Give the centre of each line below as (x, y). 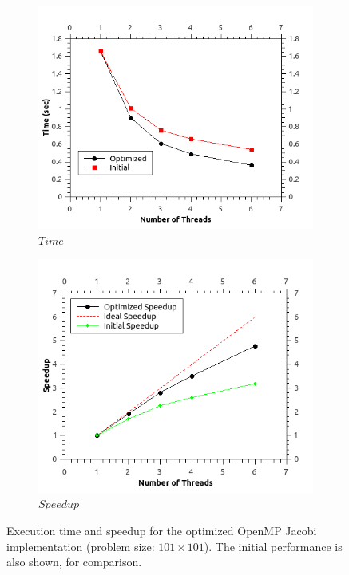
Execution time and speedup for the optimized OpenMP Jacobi (162, 530)
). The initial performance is (273, 546)
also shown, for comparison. (74, 562)
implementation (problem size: (81, 546)
